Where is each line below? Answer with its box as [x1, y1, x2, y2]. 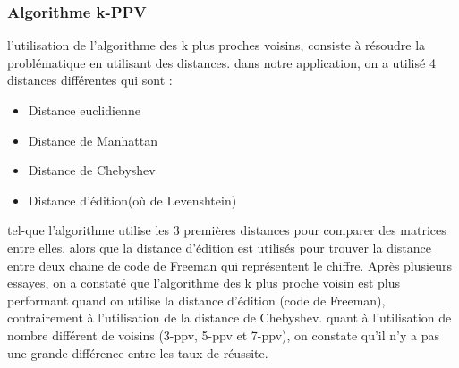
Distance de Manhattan [28, 130, 157, 149]
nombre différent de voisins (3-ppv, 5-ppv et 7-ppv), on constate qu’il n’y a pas [7, 325, 439, 344]
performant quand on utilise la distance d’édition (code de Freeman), [7, 290, 386, 309]
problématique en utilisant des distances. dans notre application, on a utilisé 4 [7, 53, 436, 71]
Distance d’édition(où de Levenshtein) [28, 190, 237, 209]
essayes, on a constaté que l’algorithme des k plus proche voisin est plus [7, 273, 400, 292]
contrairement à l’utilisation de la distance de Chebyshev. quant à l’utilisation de [7, 308, 452, 327]
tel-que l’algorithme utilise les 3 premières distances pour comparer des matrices [7, 221, 446, 239]
